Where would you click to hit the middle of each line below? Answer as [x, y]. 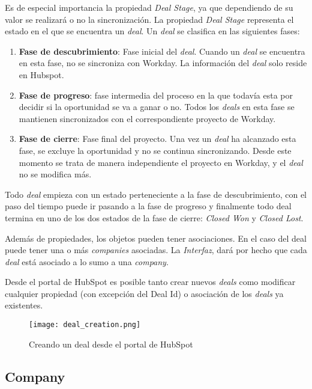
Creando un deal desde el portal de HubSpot [111, 344]
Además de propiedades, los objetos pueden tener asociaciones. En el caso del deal [156, 238]
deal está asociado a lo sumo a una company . [87, 261]
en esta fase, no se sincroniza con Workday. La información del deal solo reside [163, 63]
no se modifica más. [55, 174]
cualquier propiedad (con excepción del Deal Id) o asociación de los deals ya [144, 293]
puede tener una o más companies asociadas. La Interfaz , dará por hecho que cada [156, 250]
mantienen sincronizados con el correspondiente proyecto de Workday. [147, 118]
